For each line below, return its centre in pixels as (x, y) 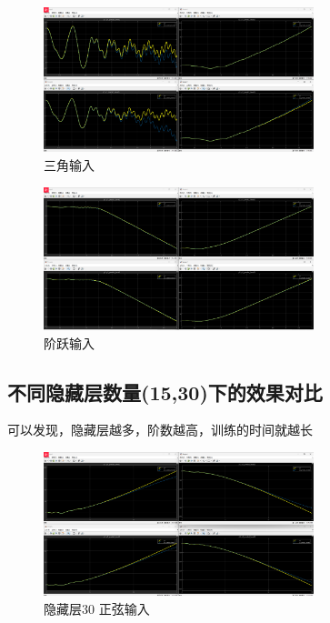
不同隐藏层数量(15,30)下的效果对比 (165, 392)
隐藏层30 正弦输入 (97, 609)
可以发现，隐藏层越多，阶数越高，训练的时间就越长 (160, 430)
